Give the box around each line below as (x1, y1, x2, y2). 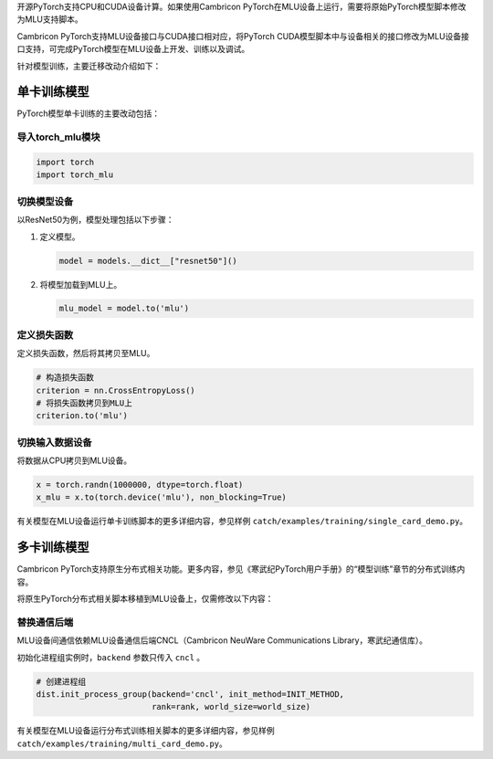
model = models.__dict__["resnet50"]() (58, 256, 237, 266)
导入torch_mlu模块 (16, 131, 100, 143)
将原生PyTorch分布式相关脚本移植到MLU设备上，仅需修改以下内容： (16, 594, 274, 605)
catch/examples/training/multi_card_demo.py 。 (16, 738, 228, 749)
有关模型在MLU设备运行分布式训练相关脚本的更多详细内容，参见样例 (16, 725, 275, 736)
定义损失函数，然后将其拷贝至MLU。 (16, 348, 155, 359)
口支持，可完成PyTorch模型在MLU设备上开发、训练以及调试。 (16, 44, 250, 55)
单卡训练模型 (16, 84, 89, 100)
